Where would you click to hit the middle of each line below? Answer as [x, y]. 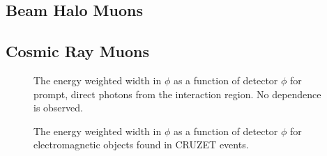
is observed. [58, 108]
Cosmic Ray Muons [78, 51]
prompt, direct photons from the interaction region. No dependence [177, 94]
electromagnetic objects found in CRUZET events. [141, 145]
